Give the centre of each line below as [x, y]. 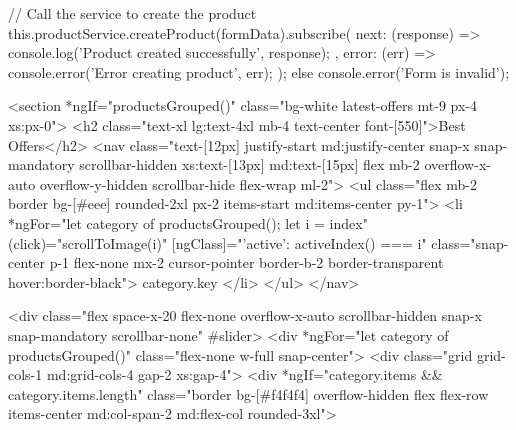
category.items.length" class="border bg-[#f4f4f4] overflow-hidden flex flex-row [248, 393]
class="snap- [470, 242]
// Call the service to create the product [132, 13]
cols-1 [25, 374]
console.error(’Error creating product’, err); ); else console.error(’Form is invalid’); [259, 71]
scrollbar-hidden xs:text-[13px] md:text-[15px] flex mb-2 [249, 164]
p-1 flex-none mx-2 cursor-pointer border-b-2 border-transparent [246, 262]
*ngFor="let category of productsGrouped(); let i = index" [188, 222]
